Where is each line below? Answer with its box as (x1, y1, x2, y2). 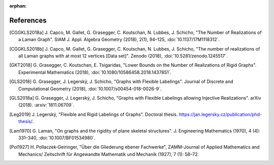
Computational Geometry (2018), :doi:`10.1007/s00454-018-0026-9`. (18, 86, 162, 92)
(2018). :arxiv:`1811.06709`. (18, 102, 75, 108)
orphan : (9, 3, 27, 9)
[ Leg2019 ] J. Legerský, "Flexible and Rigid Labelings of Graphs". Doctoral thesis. (9, 111, 178, 117)
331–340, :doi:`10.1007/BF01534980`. (18, 135, 96, 141)
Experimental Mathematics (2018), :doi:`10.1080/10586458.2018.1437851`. (18, 69, 172, 75)
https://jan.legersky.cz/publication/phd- (179, 111, 262, 117)
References (9, 16, 47, 25)
